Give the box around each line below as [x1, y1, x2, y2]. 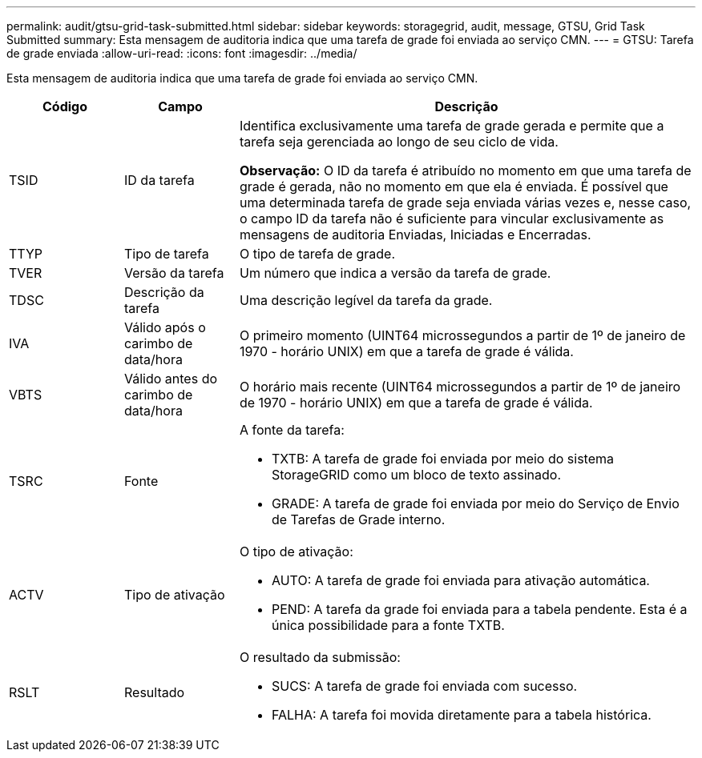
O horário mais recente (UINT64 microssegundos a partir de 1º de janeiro [239, 379, 681, 395]
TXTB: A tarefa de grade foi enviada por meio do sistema [271, 451, 615, 467]
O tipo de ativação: [239, 543, 353, 559]
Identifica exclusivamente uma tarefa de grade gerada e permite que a [239, 118, 664, 134]
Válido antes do [123, 371, 218, 387]
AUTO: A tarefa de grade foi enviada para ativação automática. [271, 572, 650, 588]
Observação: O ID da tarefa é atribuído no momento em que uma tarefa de [239, 162, 692, 178]
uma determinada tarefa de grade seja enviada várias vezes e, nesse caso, [239, 195, 692, 211]
